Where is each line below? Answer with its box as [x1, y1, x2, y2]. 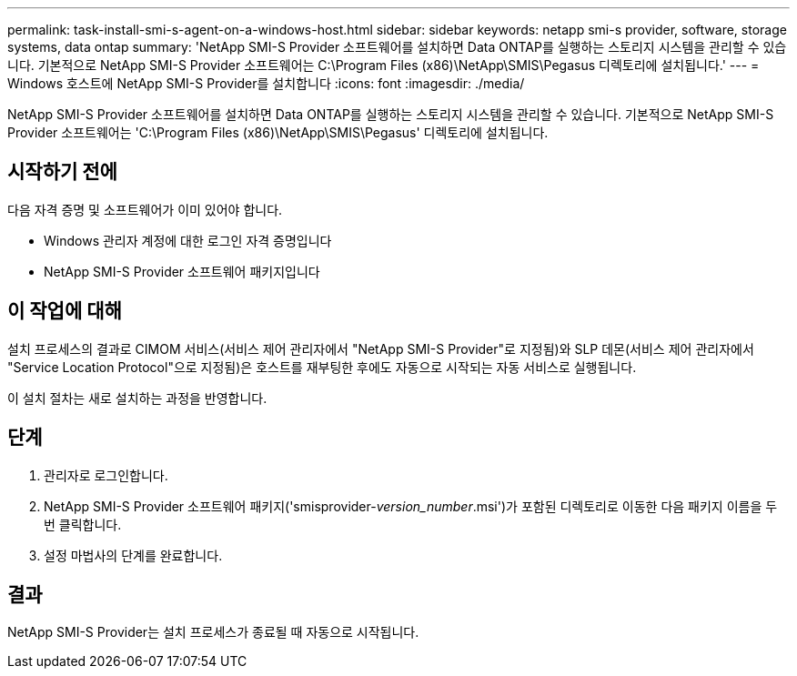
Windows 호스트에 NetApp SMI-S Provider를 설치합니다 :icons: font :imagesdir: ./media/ [7, 76, 525, 91]
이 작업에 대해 [7, 299, 122, 323]
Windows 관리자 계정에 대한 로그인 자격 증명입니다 [44, 232, 332, 248]
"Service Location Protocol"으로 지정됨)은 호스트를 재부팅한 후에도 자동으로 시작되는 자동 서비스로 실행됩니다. [7, 358, 637, 375]
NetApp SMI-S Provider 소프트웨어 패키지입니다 [44, 263, 320, 279]
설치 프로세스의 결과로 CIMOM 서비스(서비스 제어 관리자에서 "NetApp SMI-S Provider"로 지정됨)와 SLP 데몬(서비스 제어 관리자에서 [7, 340, 754, 357]
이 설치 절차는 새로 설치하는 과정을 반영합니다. [7, 389, 267, 406]
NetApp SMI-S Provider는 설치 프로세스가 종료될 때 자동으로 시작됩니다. [7, 624, 419, 641]
